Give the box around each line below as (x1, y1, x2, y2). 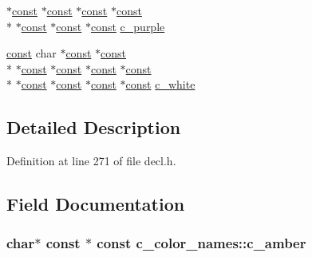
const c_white (125, 76, 195, 93)
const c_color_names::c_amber (97, 233, 306, 253)
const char (6, 45, 57, 61)
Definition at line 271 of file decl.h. (6, 152, 176, 169)
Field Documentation (6, 192, 185, 216)
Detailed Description (6, 115, 181, 140)
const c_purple (90, 18, 165, 34)
